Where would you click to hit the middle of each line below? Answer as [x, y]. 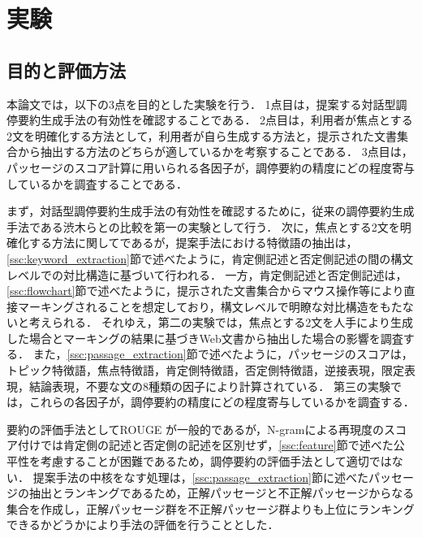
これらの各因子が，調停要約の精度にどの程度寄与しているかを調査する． [222, 402]
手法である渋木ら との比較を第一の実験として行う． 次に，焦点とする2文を [203, 226]
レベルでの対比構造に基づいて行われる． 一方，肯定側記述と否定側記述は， [207, 274]
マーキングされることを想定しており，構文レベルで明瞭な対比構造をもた [210, 306]
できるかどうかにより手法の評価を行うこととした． [143, 525]
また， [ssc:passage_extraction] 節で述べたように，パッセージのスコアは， [223, 354]
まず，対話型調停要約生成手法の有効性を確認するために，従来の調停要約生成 [211, 211]
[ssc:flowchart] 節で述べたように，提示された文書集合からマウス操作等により [205, 291]
